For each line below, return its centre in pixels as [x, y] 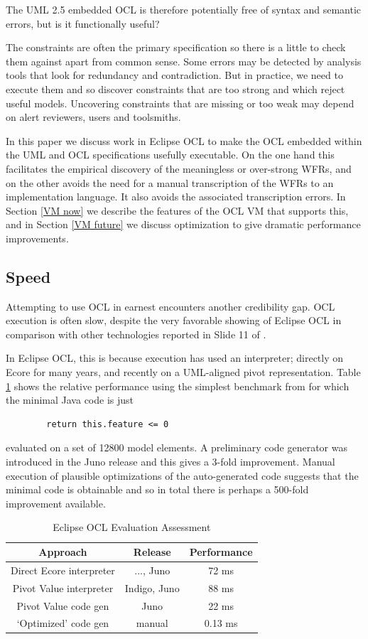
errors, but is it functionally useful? [83, 23]
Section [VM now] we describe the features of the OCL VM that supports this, [177, 210]
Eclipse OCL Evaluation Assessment [132, 527]
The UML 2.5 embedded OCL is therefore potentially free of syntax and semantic [184, 9]
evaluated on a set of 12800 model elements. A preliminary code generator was [177, 447]
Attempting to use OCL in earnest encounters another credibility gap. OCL [171, 306]
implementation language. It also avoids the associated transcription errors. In [176, 197]
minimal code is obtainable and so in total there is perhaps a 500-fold [157, 489]
